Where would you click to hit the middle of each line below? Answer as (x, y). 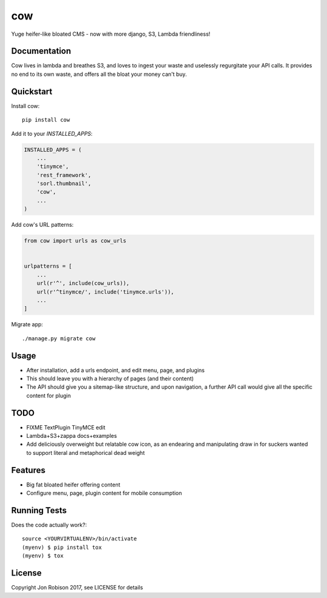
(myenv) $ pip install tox (62, 547)
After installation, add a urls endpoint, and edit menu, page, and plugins (116, 370)
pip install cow (46, 120)
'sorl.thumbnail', (64, 184)
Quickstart (32, 91)
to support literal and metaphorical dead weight (86, 452)
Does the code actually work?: (49, 525)
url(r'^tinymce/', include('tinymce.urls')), (105, 292)
